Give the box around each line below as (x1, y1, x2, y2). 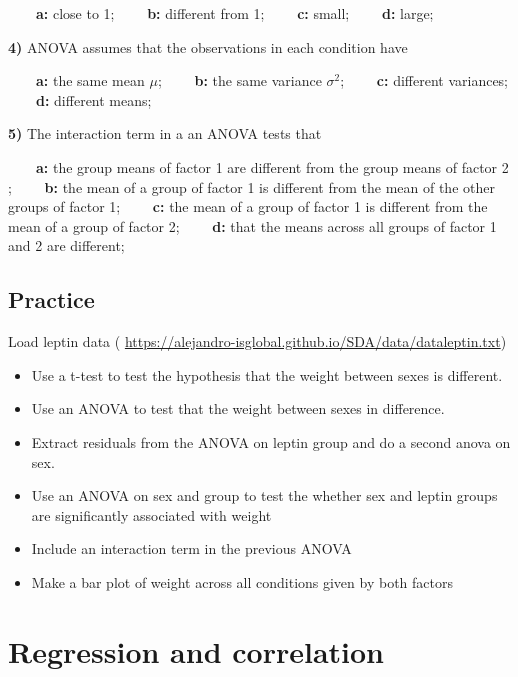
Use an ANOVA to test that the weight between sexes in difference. (31, 398, 445, 419)
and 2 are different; (8, 235, 125, 256)
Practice (8, 284, 95, 315)
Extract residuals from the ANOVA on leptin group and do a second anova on (31, 431, 511, 452)
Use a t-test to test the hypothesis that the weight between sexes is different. (31, 364, 503, 385)
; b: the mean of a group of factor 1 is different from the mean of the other (8, 176, 495, 197)
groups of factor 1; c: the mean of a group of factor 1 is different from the (8, 196, 488, 217)
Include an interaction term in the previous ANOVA (31, 538, 352, 559)
